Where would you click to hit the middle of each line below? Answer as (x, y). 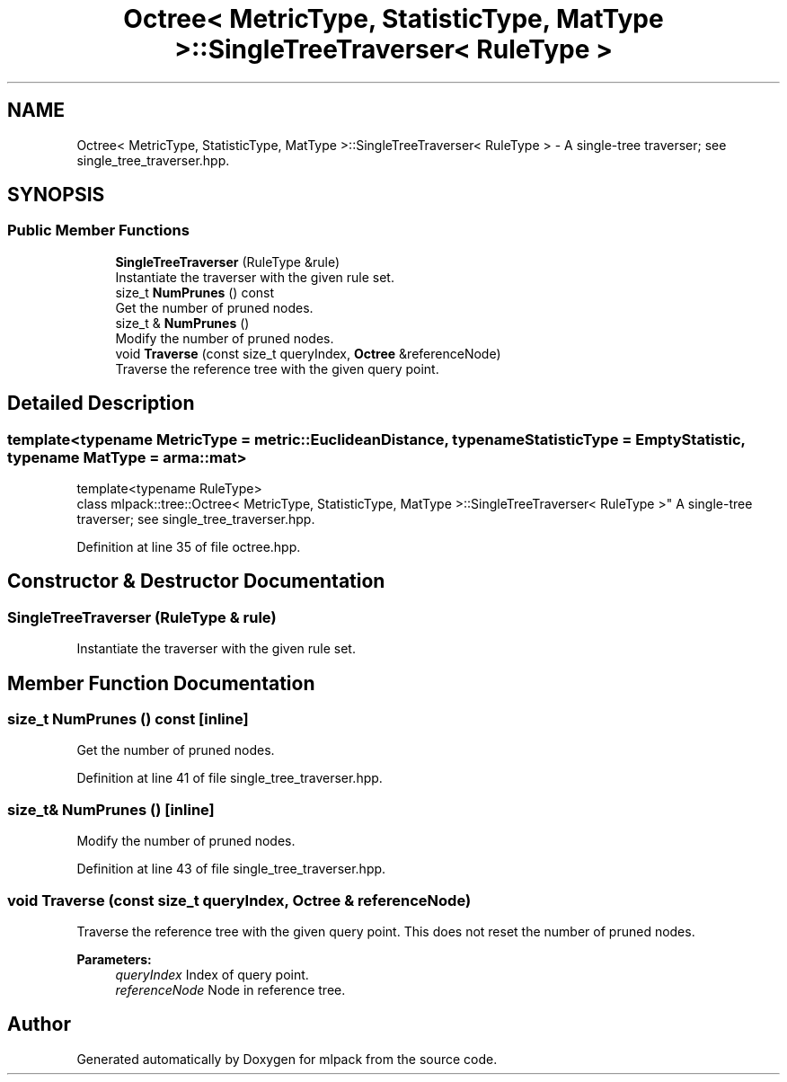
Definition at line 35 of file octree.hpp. (189, 547)
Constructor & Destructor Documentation (196, 581)
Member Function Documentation (161, 683)
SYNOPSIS (56, 195)
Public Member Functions (98, 231)
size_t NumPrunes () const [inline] (128, 719)
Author (39, 1024)
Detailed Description (101, 404)
